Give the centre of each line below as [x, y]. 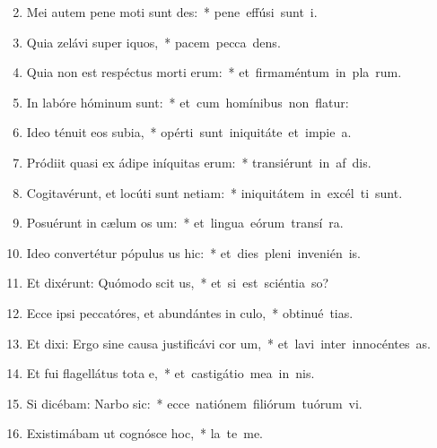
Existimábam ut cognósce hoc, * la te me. [145, 433]
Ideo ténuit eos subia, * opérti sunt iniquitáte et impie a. [189, 132]
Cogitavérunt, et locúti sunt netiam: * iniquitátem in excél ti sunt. [214, 192]
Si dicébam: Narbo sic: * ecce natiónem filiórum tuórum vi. [194, 403]
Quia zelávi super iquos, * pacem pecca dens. [153, 42]
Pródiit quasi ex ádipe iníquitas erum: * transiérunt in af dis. [199, 162]
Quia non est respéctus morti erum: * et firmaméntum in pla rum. [214, 72]
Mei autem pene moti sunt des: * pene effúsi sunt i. [172, 12]
